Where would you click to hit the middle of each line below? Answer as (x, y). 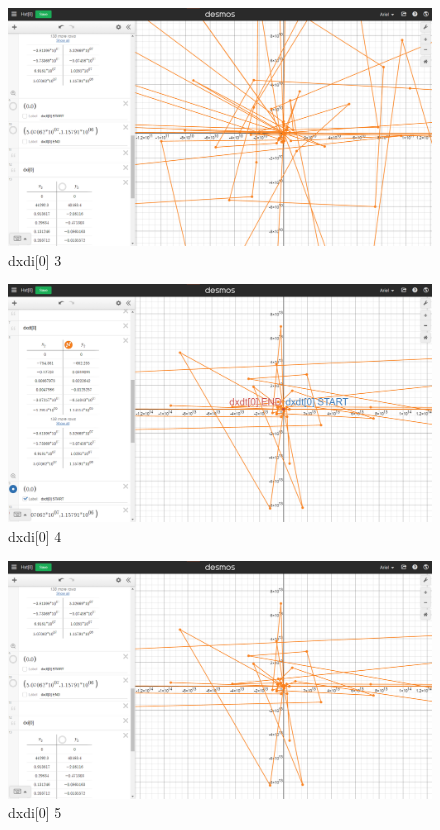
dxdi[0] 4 (35, 535)
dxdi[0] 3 (35, 259)
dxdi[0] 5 (35, 812)
